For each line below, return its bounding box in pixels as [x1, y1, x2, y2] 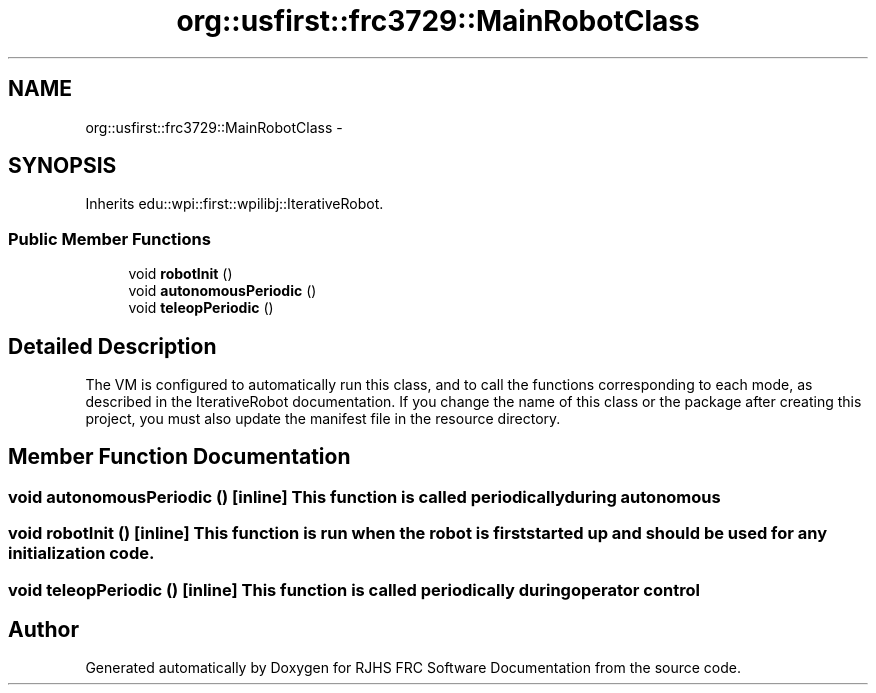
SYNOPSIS [8, 153, 117, 179]
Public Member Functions [8, 228, 211, 249]
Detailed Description [8, 333, 217, 359]
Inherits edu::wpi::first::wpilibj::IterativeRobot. [85, 195, 384, 213]
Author [8, 617, 79, 643]
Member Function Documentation [8, 444, 351, 470]
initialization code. [8, 543, 155, 564]
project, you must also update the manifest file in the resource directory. [85, 410, 561, 428]
